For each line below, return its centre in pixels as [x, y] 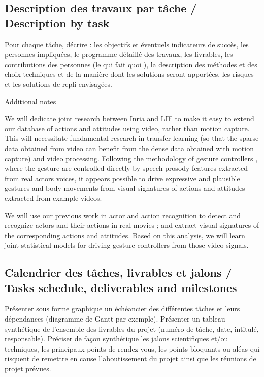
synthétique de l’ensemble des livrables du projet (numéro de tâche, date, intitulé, [132, 328]
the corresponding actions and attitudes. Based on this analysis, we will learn [125, 235]
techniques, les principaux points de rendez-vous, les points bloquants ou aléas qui [132, 348]
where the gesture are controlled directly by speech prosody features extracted [126, 168]
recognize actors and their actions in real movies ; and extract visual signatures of [132, 225]
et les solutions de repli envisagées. [58, 84]
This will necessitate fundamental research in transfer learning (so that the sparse [132, 138]
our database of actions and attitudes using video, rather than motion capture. [127, 128]
